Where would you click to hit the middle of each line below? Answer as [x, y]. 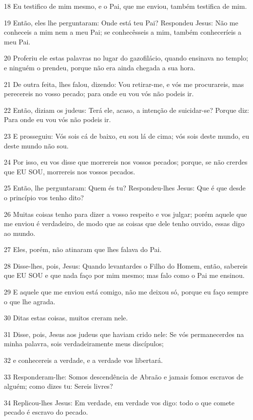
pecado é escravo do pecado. [46, 412]
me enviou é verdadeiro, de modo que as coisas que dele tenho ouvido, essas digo [124, 223]
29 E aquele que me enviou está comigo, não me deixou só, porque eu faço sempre [126, 292]
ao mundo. [20, 233]
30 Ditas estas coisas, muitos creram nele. [66, 318]
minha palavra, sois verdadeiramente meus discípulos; [84, 344]
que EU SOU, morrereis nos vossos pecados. [70, 171]
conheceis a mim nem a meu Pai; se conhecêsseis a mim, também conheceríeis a [123, 32]
